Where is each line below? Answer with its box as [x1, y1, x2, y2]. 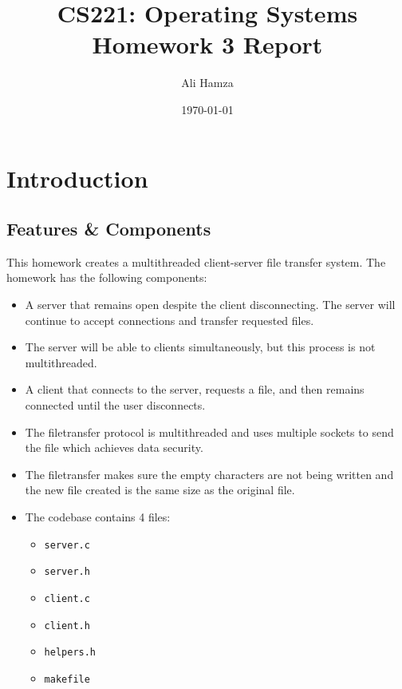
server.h [44, 566, 90, 578]
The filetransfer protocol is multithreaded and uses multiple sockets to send [25, 423, 394, 440]
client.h [44, 620, 90, 632]
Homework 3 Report [92, 28, 323, 61]
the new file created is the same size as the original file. [25, 481, 295, 498]
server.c [44, 539, 90, 551]
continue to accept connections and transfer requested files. [25, 311, 314, 328]
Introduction [6, 161, 148, 194]
